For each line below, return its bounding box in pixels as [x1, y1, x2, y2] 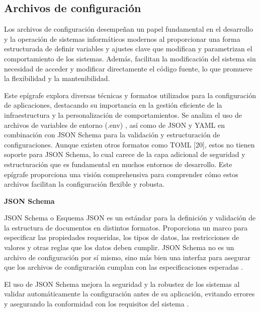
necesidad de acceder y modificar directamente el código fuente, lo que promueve [4, 63, 253, 73]
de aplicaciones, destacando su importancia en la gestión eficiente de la [4, 100, 222, 110]
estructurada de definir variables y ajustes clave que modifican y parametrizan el [4, 43, 252, 54]
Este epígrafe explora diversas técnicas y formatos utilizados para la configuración [4, 90, 256, 100]
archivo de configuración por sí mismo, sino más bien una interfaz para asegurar [4, 252, 250, 262]
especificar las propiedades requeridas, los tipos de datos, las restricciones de [4, 232, 239, 243]
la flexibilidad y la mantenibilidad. [4, 73, 110, 84]
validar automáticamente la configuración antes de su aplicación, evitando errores [4, 288, 255, 299]
